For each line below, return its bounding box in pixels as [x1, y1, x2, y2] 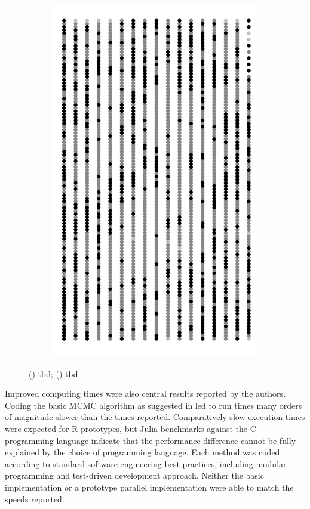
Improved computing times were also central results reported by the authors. [5, 387, 286, 400]
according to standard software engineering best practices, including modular [5, 457, 287, 470]
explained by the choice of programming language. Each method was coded [5, 446, 280, 458]
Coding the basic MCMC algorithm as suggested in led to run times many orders [5, 399, 302, 411]
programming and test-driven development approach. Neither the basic [5, 469, 264, 482]
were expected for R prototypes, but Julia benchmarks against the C [5, 422, 256, 434]
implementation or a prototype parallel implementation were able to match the [5, 480, 294, 493]
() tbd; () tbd [29, 367, 78, 380]
